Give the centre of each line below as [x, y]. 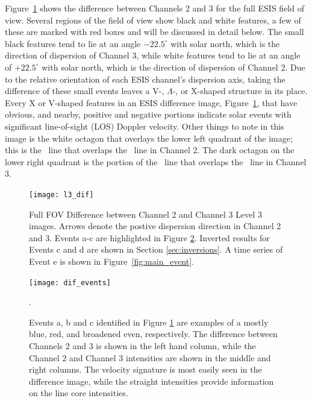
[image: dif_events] [70, 283]
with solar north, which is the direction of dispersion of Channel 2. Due [173, 67]
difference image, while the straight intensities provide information [151, 381]
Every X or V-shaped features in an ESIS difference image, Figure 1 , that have [151, 102]
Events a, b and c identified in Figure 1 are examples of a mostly [149, 322]
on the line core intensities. [79, 393]
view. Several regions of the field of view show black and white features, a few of [153, 20]
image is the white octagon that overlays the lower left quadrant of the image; [149, 138]
